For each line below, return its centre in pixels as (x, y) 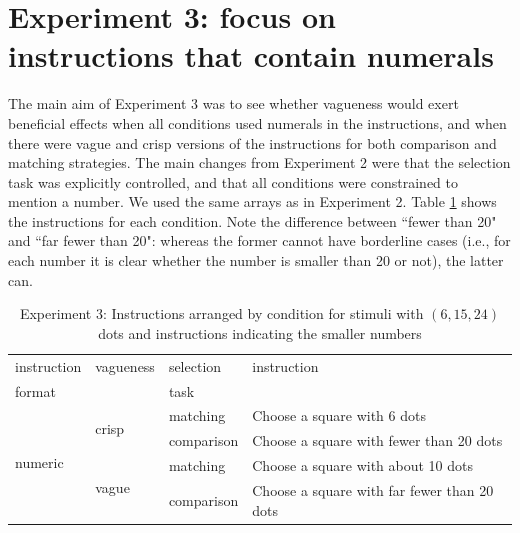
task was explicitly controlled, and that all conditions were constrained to (233, 181)
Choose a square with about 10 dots (362, 465)
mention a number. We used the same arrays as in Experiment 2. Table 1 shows (252, 201)
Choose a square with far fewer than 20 (373, 489)
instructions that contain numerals (251, 55)
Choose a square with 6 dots (339, 415)
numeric (39, 462)
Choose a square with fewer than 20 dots (377, 440)
